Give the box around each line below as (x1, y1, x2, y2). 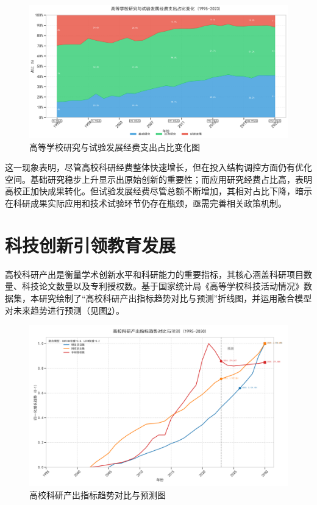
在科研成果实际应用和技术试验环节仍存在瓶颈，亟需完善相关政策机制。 (5, 197, 287, 209)
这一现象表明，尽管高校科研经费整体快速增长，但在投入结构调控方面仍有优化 (5, 161, 312, 174)
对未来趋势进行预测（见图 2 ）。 (5, 303, 124, 316)
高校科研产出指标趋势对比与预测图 (29, 488, 166, 501)
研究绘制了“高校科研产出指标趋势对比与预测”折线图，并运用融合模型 (38, 291, 312, 304)
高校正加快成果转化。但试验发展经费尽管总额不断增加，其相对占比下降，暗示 (5, 185, 312, 197)
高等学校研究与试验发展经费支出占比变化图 (29, 140, 200, 153)
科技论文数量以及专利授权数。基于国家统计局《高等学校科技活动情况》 (21, 280, 304, 292)
